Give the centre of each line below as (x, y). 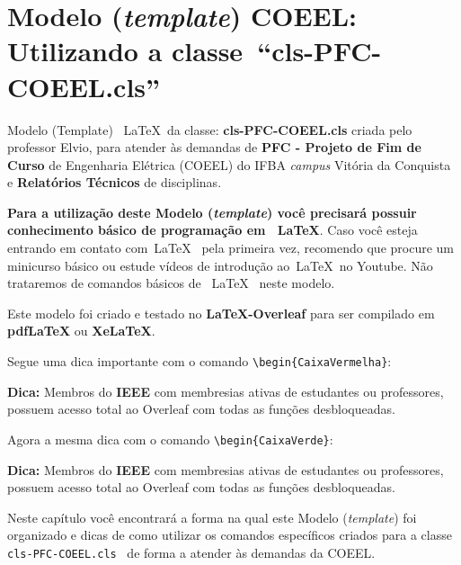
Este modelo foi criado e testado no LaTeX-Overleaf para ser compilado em (221, 313)
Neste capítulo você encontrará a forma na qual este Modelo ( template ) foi (212, 517)
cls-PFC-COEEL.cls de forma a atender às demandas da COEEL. (191, 552)
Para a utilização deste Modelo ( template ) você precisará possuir (212, 212)
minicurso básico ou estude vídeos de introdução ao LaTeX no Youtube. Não (220, 265)
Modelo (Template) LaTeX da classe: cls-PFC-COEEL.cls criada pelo (210, 129)
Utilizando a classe (125, 51)
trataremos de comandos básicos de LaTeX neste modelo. (171, 283)
